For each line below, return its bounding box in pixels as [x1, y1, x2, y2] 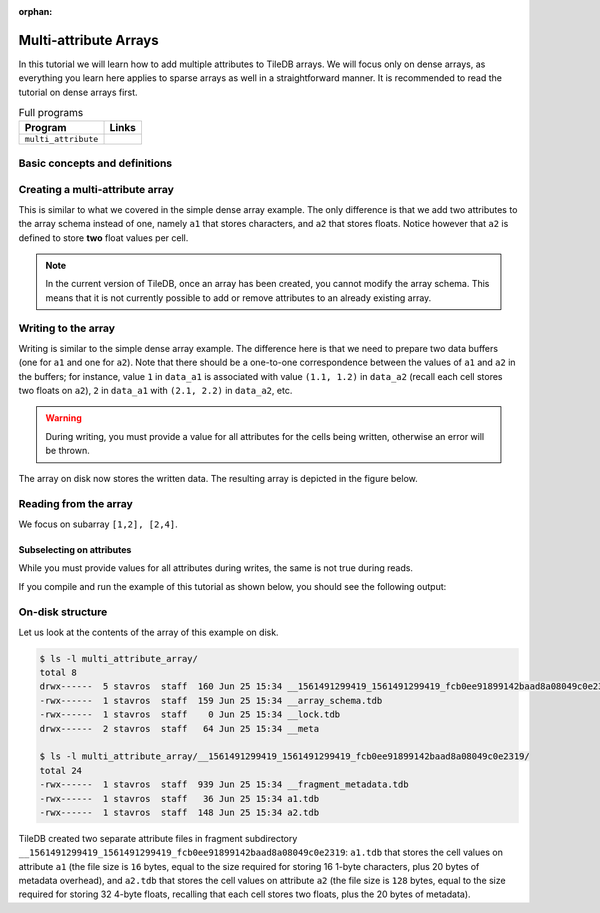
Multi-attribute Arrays [18, 31, 159, 49]
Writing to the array [18, 321, 115, 335]
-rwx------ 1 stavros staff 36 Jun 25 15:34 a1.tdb [39, 793, 320, 804]
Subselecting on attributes [18, 543, 132, 555]
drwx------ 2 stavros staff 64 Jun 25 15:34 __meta [39, 723, 320, 734]
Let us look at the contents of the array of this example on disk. [18, 626, 279, 638]
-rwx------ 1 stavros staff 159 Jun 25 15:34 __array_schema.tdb [39, 695, 383, 706]
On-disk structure [18, 605, 108, 619]
